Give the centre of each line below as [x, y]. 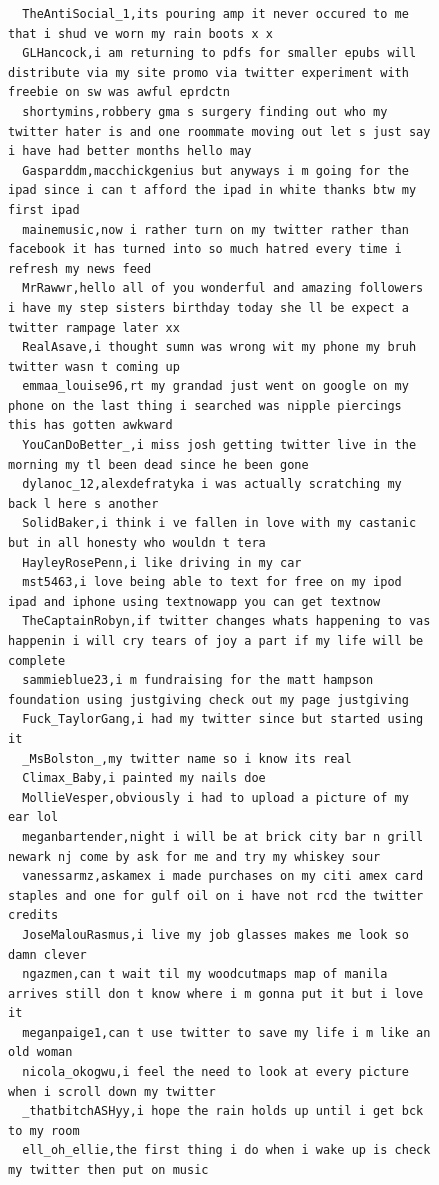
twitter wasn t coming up [94, 366]
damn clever [47, 954]
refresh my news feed [80, 268]
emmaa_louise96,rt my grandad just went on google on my [215, 386]
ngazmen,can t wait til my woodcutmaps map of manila [205, 974]
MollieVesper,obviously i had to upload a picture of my [215, 797]
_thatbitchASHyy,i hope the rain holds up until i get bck [223, 1111]
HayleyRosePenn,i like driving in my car [162, 562]
